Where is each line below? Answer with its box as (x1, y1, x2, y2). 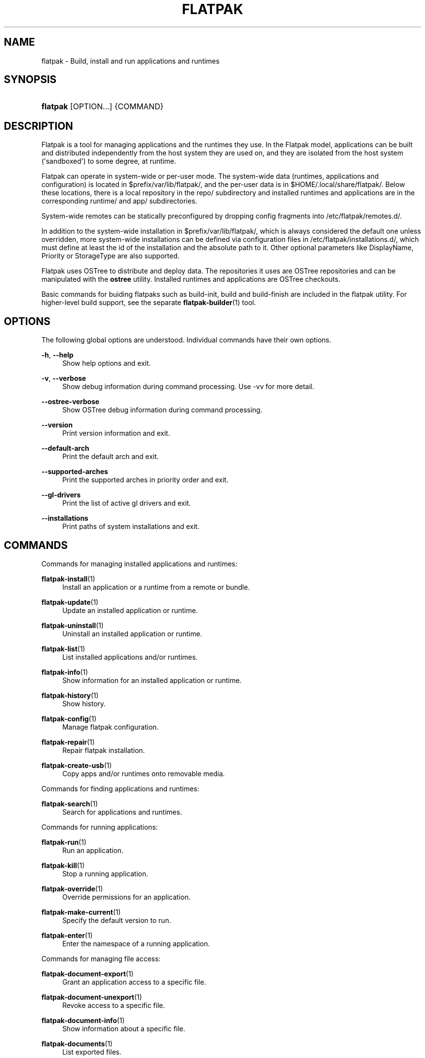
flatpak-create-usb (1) (41, 761, 112, 769)
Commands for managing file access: (41, 954, 161, 963)
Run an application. (62, 846, 124, 854)
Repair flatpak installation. (62, 746, 145, 754)
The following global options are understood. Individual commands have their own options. (41, 336, 331, 344)
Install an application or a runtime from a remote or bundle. (62, 582, 250, 591)
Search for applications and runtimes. (62, 807, 182, 816)
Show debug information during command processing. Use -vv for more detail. (62, 382, 314, 391)
